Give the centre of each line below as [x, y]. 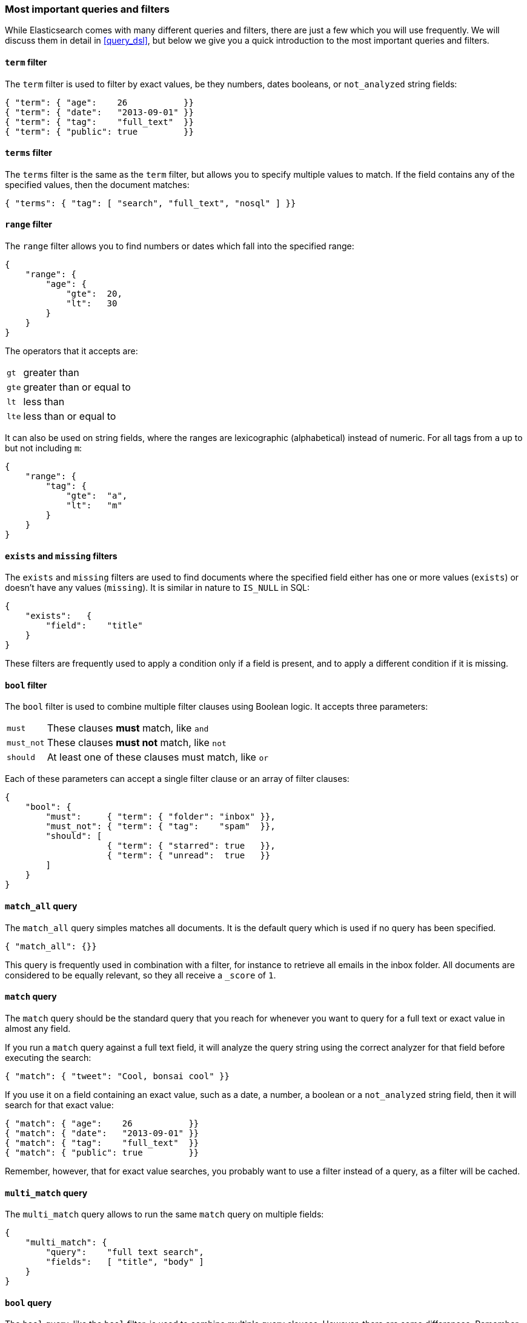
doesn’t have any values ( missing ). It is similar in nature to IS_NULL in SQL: [157, 588]
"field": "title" [94, 626]
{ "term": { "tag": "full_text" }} [99, 122]
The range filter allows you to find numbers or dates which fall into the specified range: [180, 246]
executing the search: [48, 1057]
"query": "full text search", [125, 1252]
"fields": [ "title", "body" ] [125, 1262]
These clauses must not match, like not [137, 743]
